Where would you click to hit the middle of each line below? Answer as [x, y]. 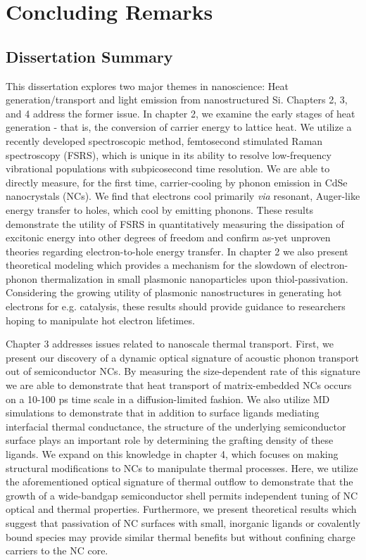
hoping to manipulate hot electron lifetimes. [100, 320]
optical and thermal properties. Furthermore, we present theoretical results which [181, 509]
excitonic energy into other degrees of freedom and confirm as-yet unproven [168, 237]
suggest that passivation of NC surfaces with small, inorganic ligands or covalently [183, 522]
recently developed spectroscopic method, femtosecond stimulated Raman [164, 140]
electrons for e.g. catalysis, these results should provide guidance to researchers [176, 306]
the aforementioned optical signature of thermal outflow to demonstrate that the [179, 482]
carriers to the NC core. [57, 551]
